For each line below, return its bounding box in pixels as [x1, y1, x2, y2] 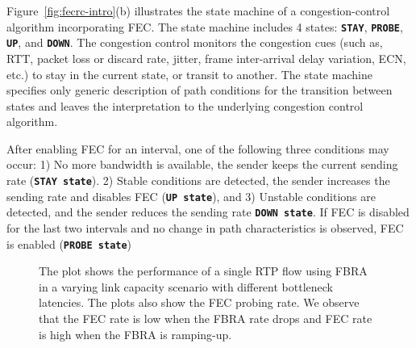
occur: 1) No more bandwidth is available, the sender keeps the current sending [6, 156, 398, 173]
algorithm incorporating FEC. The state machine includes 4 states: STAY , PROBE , [6, 18, 403, 35]
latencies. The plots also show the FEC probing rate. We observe [39, 294, 360, 311]
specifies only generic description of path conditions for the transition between [6, 82, 393, 99]
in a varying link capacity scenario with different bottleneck [39, 278, 333, 295]
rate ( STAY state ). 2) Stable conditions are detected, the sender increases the [6, 172, 390, 189]
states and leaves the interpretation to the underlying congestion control [6, 97, 364, 114]
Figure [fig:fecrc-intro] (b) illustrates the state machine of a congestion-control [6, 2, 390, 19]
